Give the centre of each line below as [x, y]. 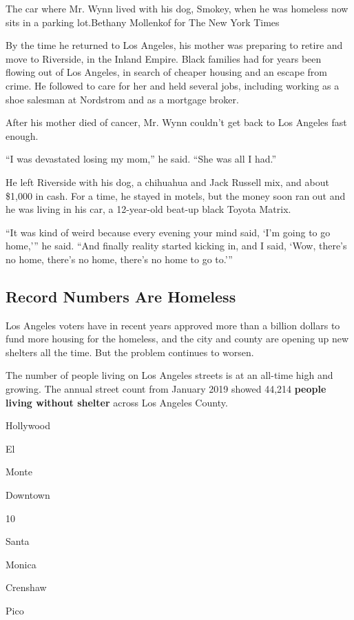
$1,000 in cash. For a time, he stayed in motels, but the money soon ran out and [176, 195]
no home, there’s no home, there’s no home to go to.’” [119, 259]
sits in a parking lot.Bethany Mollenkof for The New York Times [143, 22]
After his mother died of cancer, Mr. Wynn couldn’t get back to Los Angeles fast [176, 122]
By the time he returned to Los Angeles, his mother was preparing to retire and [174, 45]
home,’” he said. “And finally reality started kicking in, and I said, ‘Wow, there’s [176, 246]
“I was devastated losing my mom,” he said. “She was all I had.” [141, 159]
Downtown [28, 495]
